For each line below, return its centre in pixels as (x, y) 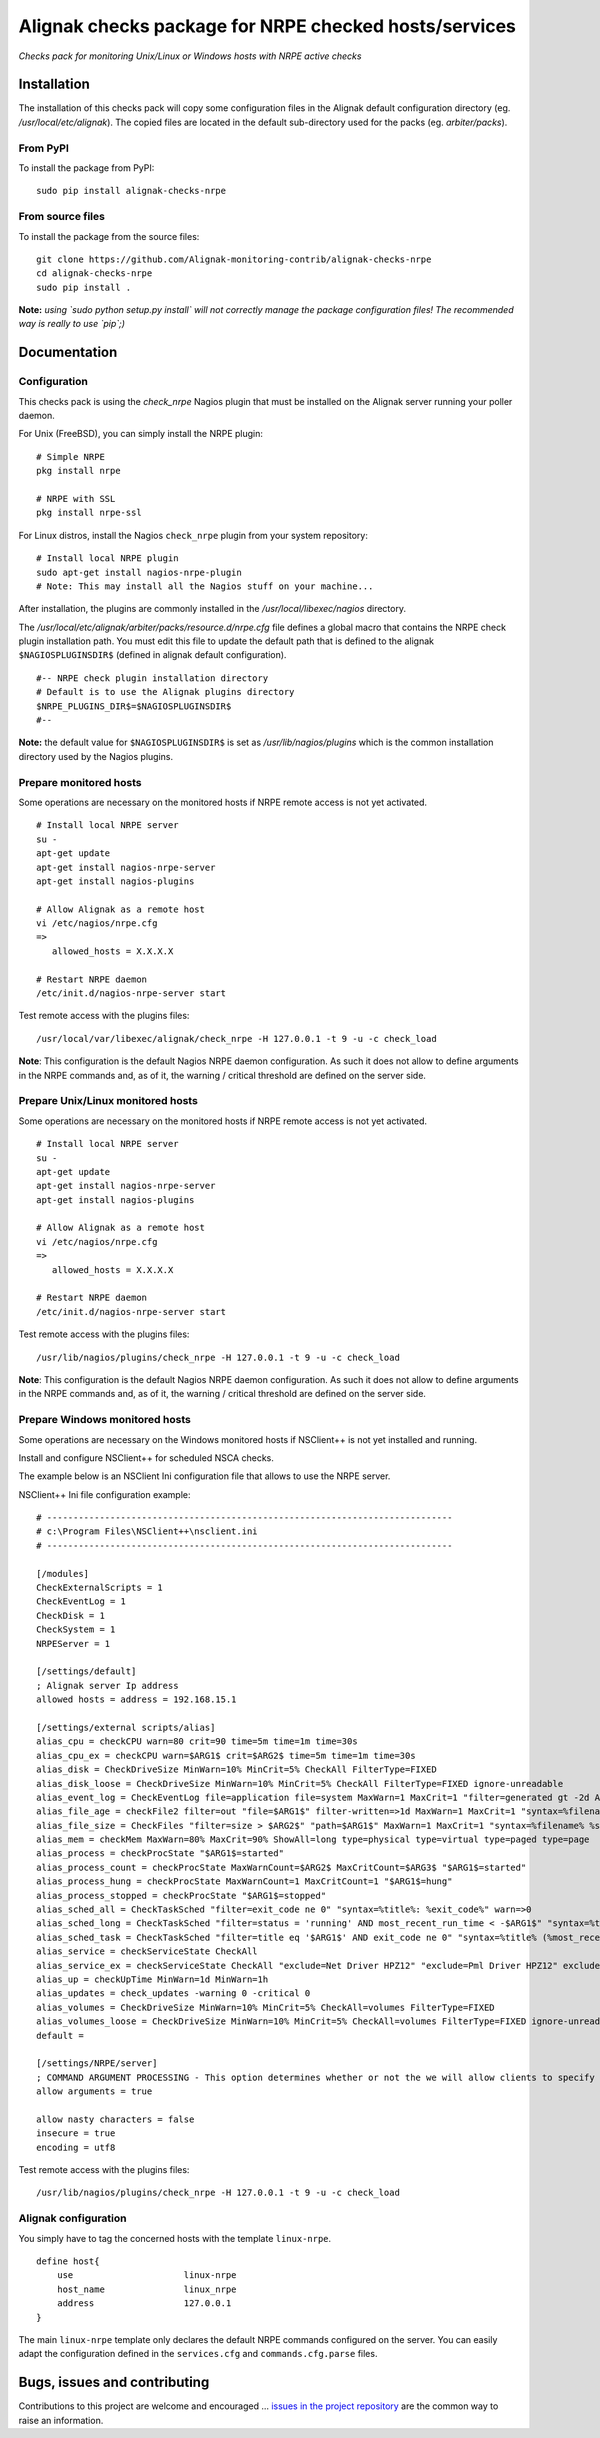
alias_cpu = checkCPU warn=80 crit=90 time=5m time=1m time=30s (197, 1741)
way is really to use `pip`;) (71, 324)
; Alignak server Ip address (107, 1685)
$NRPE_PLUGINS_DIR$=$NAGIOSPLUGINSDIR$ (134, 706)
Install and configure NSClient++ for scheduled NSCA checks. (146, 1457)
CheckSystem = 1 (76, 1629)
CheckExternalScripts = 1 (100, 1588)
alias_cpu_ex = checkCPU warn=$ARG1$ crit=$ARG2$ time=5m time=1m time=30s (226, 1755)
